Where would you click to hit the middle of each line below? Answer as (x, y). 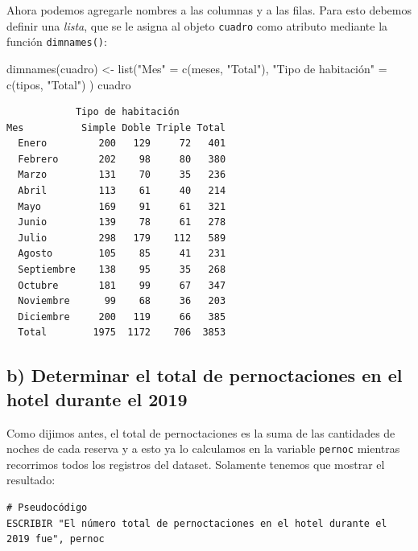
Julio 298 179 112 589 (122, 238)
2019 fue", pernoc (56, 539)
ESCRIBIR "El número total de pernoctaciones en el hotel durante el (197, 523)
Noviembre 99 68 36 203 (122, 301)
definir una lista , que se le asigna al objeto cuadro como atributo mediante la (197, 25)
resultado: (31, 480)
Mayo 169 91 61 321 (122, 206)
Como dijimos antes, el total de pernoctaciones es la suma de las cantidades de (201, 432)
